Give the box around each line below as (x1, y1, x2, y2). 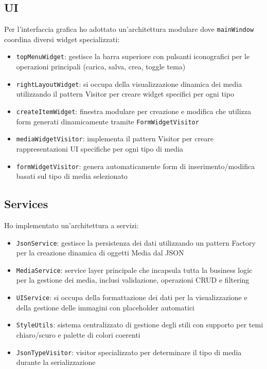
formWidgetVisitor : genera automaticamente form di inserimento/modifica (16, 160, 255, 171)
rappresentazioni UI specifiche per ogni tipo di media (16, 143, 184, 154)
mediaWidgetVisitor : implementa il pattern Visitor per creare (16, 133, 213, 144)
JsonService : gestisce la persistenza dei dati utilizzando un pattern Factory (16, 237, 256, 248)
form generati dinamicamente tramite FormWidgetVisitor (16, 116, 199, 126)
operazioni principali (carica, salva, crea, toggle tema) (16, 61, 186, 72)
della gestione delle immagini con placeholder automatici (16, 302, 195, 312)
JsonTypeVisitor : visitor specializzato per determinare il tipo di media (16, 346, 242, 357)
